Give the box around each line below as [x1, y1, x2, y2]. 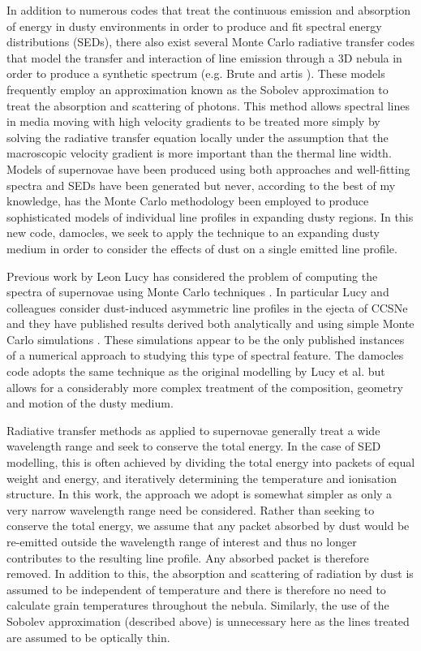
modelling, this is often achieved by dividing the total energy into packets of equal [6, 454, 415, 471]
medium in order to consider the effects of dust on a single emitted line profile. [6, 239, 397, 257]
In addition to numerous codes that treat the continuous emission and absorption [6, 2, 410, 18]
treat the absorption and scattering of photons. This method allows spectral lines [6, 97, 410, 114]
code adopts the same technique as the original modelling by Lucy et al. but [6, 363, 385, 380]
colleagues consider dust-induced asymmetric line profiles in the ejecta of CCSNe [6, 299, 408, 316]
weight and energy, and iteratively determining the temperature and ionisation [6, 469, 397, 486]
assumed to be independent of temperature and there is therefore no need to [6, 580, 386, 597]
